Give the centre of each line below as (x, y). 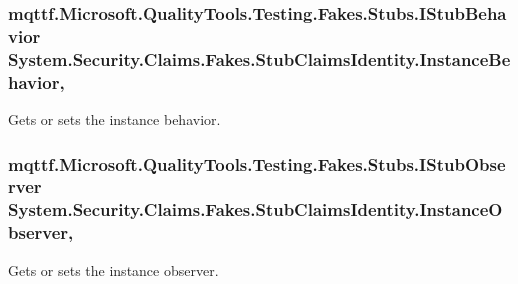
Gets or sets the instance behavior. (114, 118)
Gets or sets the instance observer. (113, 269)
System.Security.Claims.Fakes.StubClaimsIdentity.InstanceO (255, 209)
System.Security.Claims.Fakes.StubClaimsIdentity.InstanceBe (259, 58)
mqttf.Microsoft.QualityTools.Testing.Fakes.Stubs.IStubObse (257, 163)
